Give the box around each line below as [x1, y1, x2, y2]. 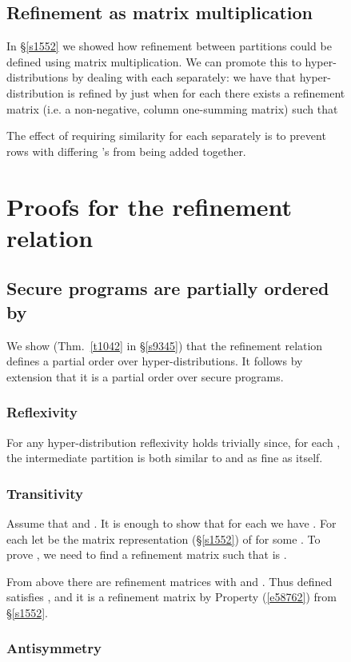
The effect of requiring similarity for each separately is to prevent [6, 127, 326, 144]
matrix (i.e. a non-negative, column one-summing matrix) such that [6, 100, 338, 117]
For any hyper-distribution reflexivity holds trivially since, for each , [6, 433, 341, 450]
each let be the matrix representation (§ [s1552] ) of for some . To [6, 530, 321, 547]
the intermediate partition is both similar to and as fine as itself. [6, 449, 323, 466]
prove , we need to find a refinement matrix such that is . [6, 546, 287, 563]
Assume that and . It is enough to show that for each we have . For [6, 514, 337, 531]
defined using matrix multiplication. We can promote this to [6, 53, 301, 70]
